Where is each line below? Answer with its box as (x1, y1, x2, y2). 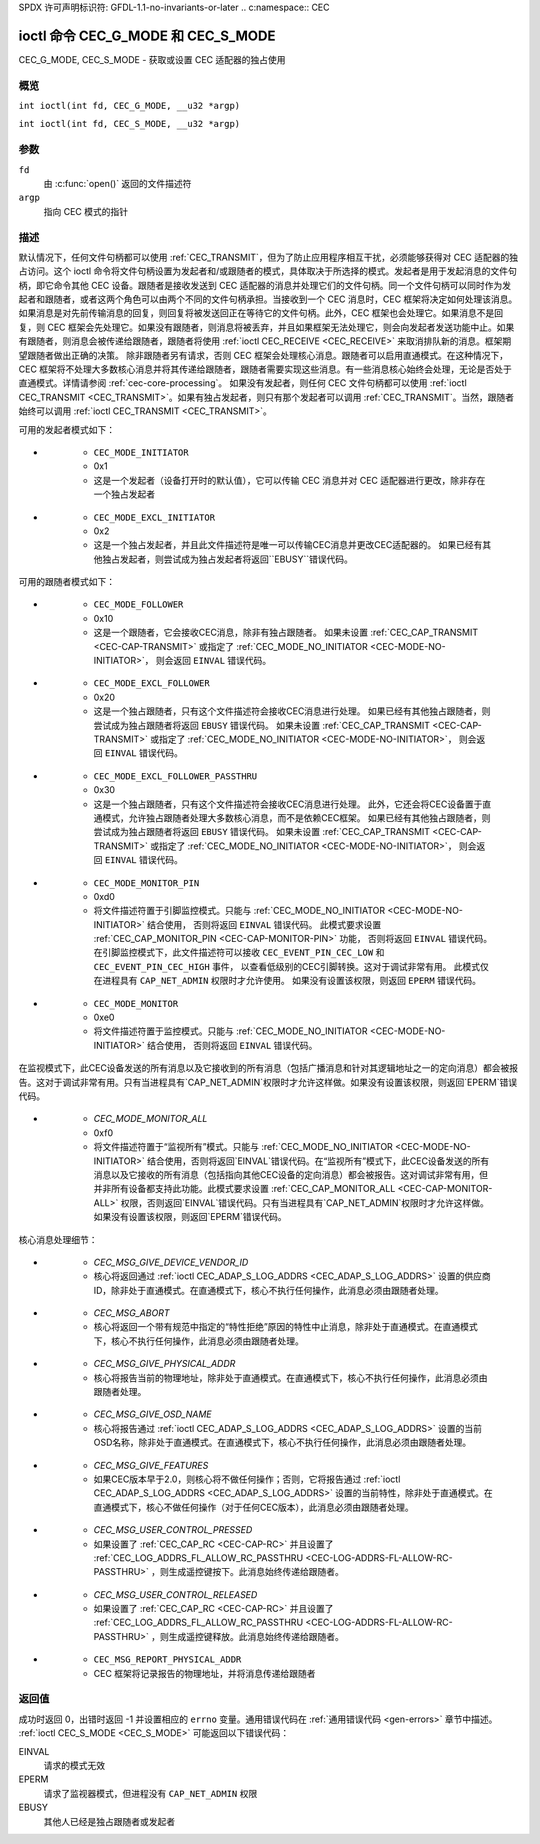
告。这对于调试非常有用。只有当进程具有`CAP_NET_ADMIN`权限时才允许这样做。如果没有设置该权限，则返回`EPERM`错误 (18, 1076, 518, 1088)
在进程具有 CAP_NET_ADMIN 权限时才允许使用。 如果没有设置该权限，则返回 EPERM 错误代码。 (93, 975, 482, 987)
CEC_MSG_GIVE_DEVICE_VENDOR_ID (93, 1256, 249, 1268)
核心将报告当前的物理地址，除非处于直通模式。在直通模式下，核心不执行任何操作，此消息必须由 (93, 1371, 488, 1384)
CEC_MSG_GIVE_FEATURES (93, 1459, 209, 1471)
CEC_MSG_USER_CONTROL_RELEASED (93, 1588, 258, 1600)
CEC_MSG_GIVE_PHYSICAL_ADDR (93, 1358, 236, 1370)
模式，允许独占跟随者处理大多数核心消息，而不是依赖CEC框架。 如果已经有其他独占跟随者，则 (101, 811, 491, 824)
